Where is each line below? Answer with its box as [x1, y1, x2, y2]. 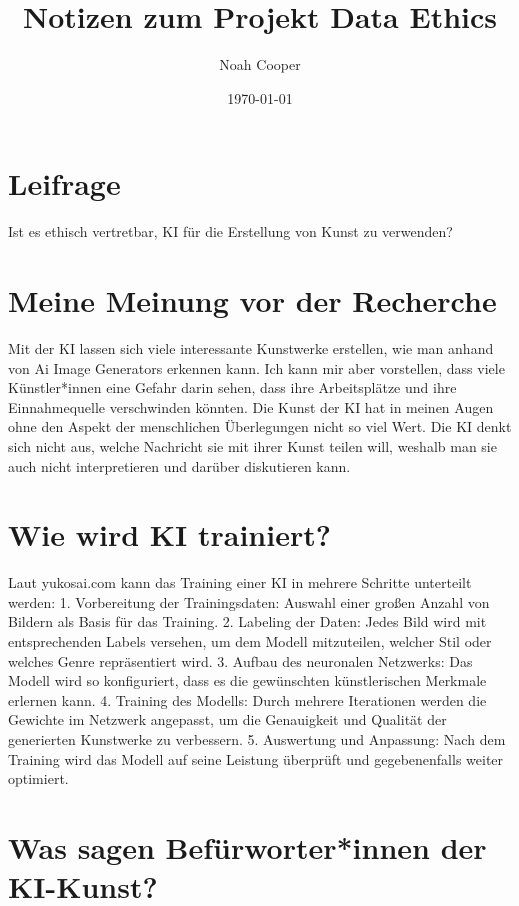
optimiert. [8, 768, 69, 789]
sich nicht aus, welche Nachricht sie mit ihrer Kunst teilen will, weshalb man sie [8, 435, 497, 456]
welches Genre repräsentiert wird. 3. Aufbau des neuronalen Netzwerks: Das [8, 650, 473, 671]
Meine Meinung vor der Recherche [8, 280, 497, 321]
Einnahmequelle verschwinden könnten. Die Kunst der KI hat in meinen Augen [8, 396, 494, 417]
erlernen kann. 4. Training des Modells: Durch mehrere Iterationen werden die [8, 689, 487, 710]
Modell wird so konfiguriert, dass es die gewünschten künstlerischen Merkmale [8, 670, 487, 691]
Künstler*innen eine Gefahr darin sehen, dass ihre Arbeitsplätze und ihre [8, 377, 457, 398]
